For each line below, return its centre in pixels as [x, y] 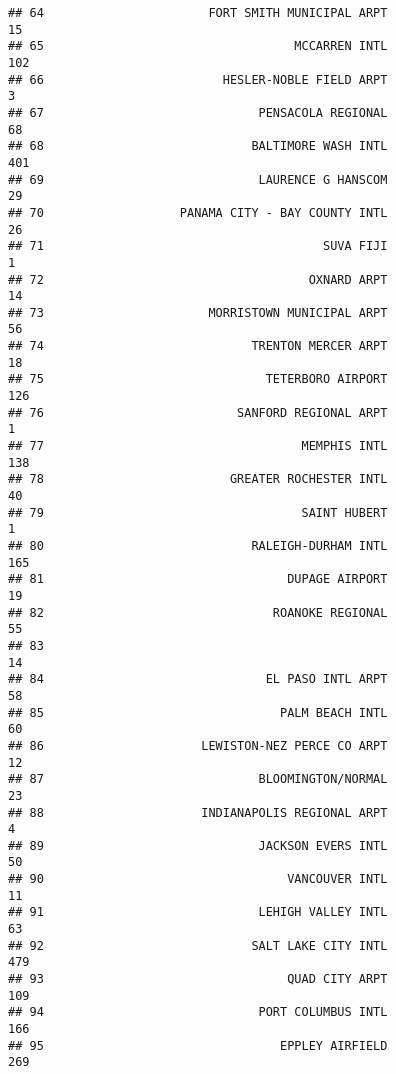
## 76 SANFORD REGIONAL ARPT [198, 412]
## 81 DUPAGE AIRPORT [198, 579]
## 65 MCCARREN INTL [198, 46]
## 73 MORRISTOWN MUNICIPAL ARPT [198, 312]
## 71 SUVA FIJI [198, 246]
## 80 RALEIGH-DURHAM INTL [198, 546]
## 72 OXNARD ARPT [198, 279]
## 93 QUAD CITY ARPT [198, 979]
